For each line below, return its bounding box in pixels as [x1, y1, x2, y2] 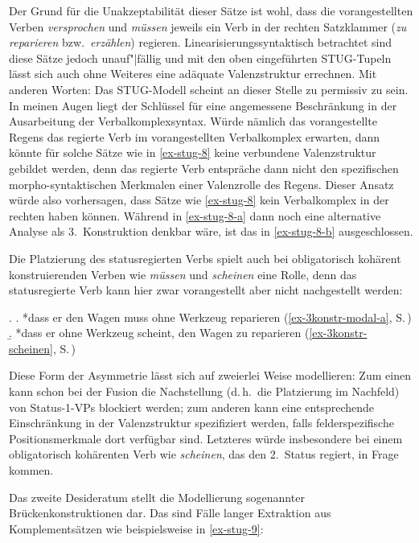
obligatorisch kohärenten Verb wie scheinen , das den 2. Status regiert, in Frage [9, 446, 399, 463]
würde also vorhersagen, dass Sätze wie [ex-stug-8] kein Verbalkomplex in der [9, 191, 389, 208]
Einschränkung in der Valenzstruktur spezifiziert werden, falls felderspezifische [9, 414, 394, 431]
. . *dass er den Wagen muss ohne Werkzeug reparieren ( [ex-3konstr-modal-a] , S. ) [9, 308, 412, 325]
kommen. [9, 462, 54, 479]
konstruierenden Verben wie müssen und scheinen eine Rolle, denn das [9, 265, 357, 282]
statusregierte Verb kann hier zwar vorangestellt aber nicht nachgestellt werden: [9, 282, 403, 298]
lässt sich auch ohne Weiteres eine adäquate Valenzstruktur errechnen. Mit [9, 65, 377, 82]
